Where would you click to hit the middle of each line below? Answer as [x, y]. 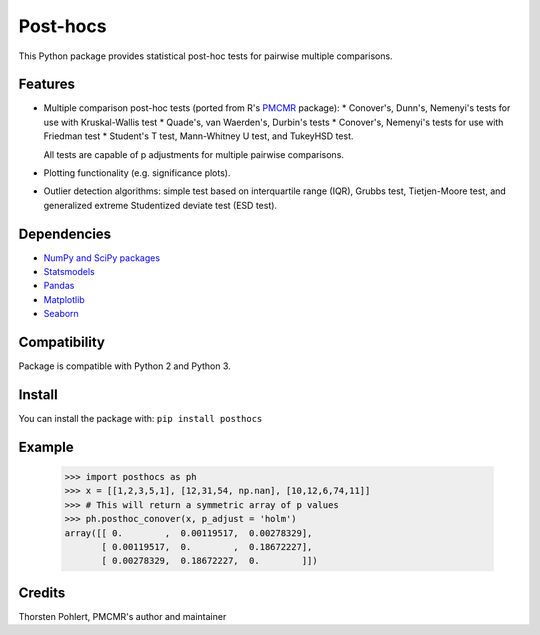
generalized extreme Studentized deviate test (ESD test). [160, 205]
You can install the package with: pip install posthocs [140, 419]
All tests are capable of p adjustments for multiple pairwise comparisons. [194, 154]
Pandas [59, 286]
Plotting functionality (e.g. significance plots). [137, 173]
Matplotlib [64, 299]
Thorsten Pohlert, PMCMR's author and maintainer [122, 616]
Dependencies [65, 233]
